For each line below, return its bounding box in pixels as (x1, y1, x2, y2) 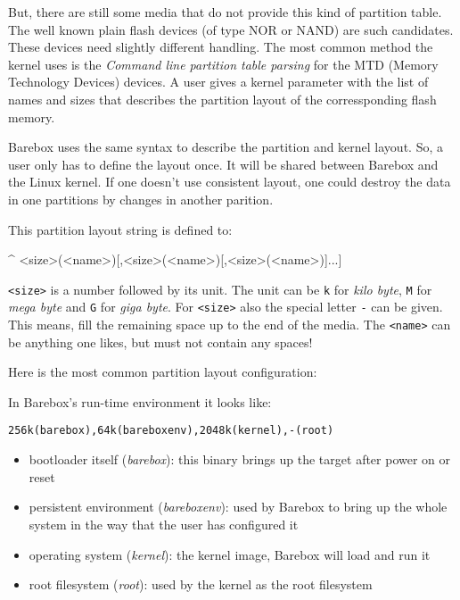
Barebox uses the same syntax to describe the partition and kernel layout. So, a (8, 137, 443, 156)
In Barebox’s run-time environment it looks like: (8, 392, 272, 411)
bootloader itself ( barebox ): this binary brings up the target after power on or (29, 450, 451, 469)
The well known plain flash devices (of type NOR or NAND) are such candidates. (8, 20, 454, 38)
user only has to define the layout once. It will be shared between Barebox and (8, 154, 439, 173)
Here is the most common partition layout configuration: (8, 362, 317, 381)
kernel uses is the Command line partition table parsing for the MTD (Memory (8, 54, 439, 73)
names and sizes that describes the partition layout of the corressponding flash (8, 89, 437, 108)
